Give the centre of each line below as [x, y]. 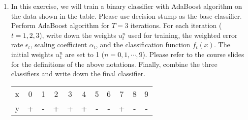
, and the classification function [143, 45]
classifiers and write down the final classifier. [78, 74]
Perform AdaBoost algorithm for [60, 25]
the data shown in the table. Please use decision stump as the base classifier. [126, 15]
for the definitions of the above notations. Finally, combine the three [114, 64]
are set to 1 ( [85, 54]
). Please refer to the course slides [193, 54]
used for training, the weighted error [183, 35]
